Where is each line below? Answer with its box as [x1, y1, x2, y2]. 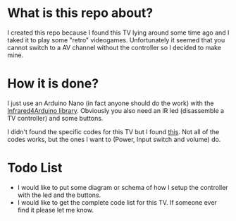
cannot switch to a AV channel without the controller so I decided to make [7, 43, 222, 52]
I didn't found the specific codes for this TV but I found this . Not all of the [7, 127, 220, 136]
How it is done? [7, 76, 99, 92]
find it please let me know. [17, 205, 94, 214]
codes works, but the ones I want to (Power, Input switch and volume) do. [7, 135, 221, 143]
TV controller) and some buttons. [7, 114, 104, 122]
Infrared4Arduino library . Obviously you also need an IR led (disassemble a [7, 106, 224, 114]
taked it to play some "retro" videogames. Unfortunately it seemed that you [7, 35, 225, 44]
